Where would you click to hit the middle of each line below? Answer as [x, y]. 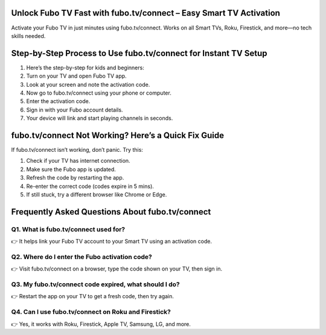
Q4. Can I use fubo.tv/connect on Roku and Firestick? [91, 312]
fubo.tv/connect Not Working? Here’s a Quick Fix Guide [118, 135]
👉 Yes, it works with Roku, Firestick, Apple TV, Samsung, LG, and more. [101, 324]
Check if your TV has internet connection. [78, 161]
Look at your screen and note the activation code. [88, 84]
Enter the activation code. [58, 101]
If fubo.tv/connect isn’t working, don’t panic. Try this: [77, 150]
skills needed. [28, 36]
